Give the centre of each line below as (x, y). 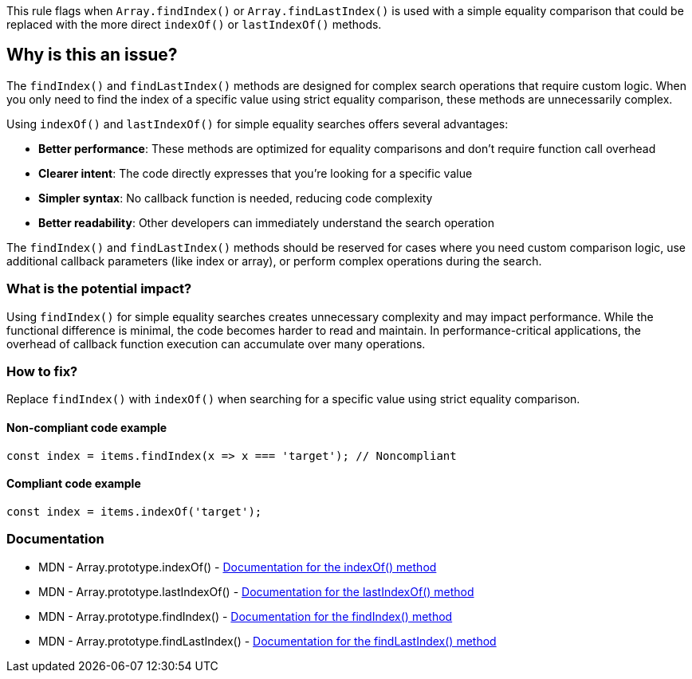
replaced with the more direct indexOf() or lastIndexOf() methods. (194, 24)
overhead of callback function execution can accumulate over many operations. (216, 343)
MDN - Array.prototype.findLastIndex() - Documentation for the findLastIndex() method (267, 641)
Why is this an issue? (92, 55)
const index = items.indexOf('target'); (134, 511)
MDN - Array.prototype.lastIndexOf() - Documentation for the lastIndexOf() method (256, 591)
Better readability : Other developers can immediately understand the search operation (267, 222)
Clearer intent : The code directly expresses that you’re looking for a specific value (256, 173)
